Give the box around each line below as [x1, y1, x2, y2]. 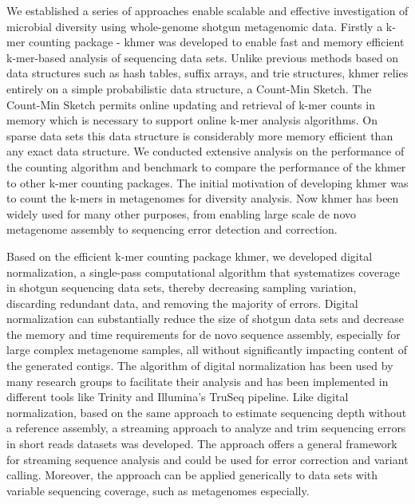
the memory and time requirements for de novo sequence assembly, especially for [6, 325, 401, 342]
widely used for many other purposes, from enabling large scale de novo [6, 205, 357, 222]
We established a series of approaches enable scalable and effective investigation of [6, 2, 409, 18]
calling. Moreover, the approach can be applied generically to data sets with [6, 467, 378, 483]
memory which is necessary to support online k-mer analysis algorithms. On [6, 112, 378, 128]
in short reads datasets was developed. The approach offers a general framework [6, 435, 397, 452]
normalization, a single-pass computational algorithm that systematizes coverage [6, 263, 400, 280]
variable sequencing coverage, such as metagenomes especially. [6, 482, 310, 498]
